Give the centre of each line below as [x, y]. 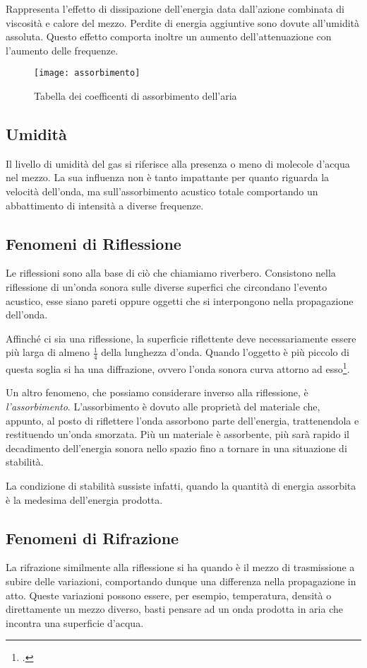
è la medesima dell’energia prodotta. [84, 499]
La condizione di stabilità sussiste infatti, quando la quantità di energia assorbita [181, 486]
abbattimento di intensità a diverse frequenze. [105, 205]
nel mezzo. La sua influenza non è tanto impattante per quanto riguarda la [168, 177]
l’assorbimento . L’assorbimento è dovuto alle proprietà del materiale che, [163, 407]
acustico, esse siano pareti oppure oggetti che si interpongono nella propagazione [180, 300]
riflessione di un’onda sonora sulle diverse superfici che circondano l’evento [167, 287]
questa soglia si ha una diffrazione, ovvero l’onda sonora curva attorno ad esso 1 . [178, 368]
